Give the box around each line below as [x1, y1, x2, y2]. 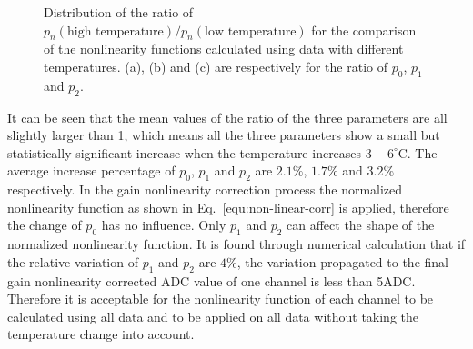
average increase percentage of [7, 161, 176, 180]
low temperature [205, 25, 297, 38]
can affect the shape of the [287, 215, 435, 234]
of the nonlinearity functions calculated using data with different [44, 39, 404, 58]
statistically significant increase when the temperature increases [7, 143, 362, 162]
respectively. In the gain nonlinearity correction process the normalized [7, 180, 403, 199]
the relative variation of [7, 252, 138, 271]
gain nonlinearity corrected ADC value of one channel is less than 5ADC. [7, 271, 416, 290]
